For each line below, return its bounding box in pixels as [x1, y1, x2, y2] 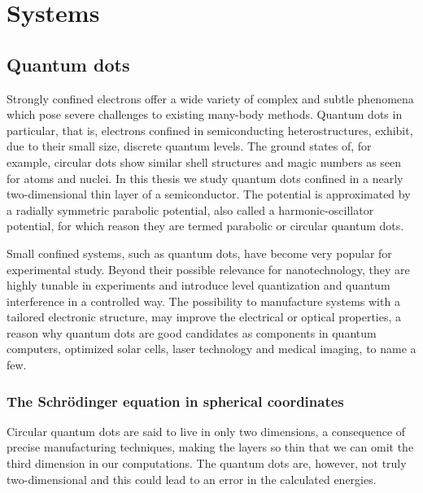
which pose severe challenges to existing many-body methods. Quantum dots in [7, 106, 403, 123]
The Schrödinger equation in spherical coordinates [7, 390, 344, 411]
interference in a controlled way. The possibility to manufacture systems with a [7, 292, 400, 309]
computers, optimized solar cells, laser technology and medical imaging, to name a [7, 340, 416, 357]
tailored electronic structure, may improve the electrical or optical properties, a [7, 308, 402, 325]
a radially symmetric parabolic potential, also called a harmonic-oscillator [7, 201, 374, 218]
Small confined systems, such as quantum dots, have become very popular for [7, 244, 392, 261]
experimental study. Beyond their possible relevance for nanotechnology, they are [7, 260, 410, 277]
